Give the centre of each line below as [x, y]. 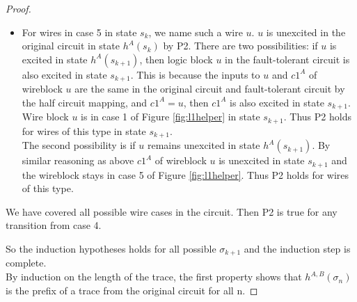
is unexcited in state [262, 160]
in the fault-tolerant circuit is [287, 59]
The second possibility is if [79, 145]
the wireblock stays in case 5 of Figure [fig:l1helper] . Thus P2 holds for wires [185, 174]
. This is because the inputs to [195, 74]
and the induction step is [297, 249]
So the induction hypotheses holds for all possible [111, 249]
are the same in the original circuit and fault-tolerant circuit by [210, 89]
